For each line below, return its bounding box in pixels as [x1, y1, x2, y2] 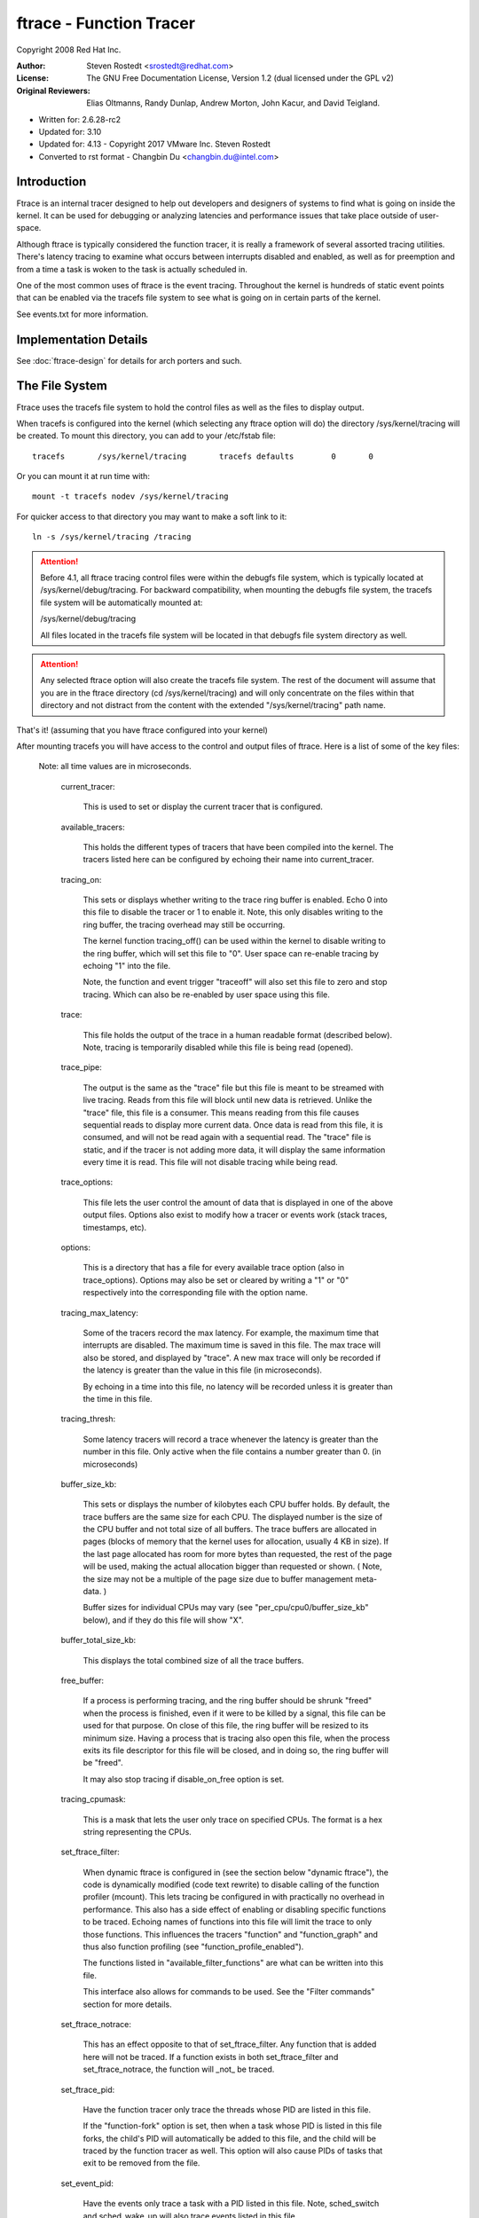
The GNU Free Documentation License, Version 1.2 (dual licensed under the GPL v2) [86, 73, 395, 83]
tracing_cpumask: [60, 1794, 126, 1805]
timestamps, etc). [82, 1222, 147, 1232]
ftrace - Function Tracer [16, 13, 195, 33]
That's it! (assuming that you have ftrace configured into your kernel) [16, 724, 268, 735]
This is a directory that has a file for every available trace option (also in [82, 1262, 345, 1273]
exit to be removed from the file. [82, 2158, 200, 2168]
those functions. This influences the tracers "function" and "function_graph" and [82, 1929, 379, 1939]
